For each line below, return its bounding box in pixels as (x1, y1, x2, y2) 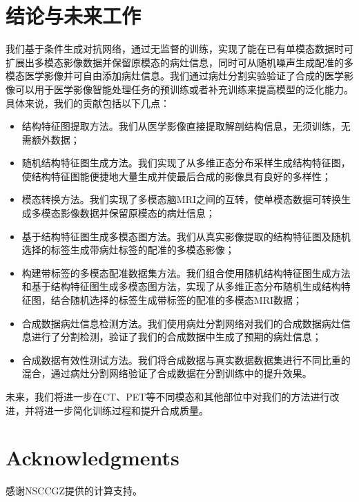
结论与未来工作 (6, 1, 142, 30)
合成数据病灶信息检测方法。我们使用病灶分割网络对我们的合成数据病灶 (21, 316, 341, 330)
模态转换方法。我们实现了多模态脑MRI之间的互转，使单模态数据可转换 (21, 192, 341, 206)
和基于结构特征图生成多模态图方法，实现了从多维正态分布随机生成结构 (21, 279, 341, 293)
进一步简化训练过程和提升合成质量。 (43, 403, 208, 417)
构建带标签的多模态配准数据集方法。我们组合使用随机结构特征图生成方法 (21, 265, 351, 280)
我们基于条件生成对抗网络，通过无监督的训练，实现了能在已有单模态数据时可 (6, 41, 353, 56)
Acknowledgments (6, 443, 179, 472)
